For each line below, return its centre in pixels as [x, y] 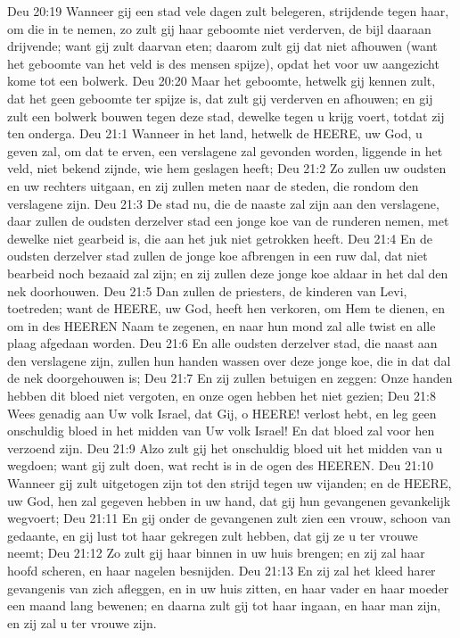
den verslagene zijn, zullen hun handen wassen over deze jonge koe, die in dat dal [229, 360]
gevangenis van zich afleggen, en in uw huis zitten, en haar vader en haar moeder [228, 588]
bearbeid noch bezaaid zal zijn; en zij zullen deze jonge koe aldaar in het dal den [228, 273]
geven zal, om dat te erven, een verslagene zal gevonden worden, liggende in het [225, 150]
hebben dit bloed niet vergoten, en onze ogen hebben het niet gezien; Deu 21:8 [222, 396]
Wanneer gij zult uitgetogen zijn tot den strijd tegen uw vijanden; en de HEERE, [230, 483]
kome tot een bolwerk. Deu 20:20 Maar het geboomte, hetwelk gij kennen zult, [222, 81]
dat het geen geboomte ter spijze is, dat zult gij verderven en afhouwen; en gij [220, 98]
